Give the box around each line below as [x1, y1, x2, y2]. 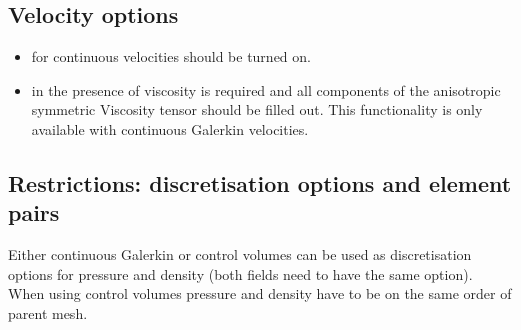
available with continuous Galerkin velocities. [31, 118, 309, 139]
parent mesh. [8, 302, 88, 323]
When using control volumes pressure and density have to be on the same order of [8, 283, 512, 304]
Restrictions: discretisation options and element [8, 167, 512, 198]
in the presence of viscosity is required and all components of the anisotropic [31, 79, 501, 100]
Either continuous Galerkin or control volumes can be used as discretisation [8, 244, 472, 265]
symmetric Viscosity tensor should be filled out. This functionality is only [31, 99, 483, 120]
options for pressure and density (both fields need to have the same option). [8, 263, 473, 284]
